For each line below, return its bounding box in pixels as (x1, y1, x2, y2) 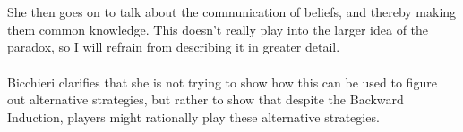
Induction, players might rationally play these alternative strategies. (7, 107, 380, 126)
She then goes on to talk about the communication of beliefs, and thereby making (7, 3, 457, 21)
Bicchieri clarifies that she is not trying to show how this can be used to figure (7, 72, 437, 91)
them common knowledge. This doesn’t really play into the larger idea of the (7, 20, 429, 38)
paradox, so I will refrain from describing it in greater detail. (7, 37, 340, 56)
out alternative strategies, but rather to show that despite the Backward (7, 90, 404, 109)
